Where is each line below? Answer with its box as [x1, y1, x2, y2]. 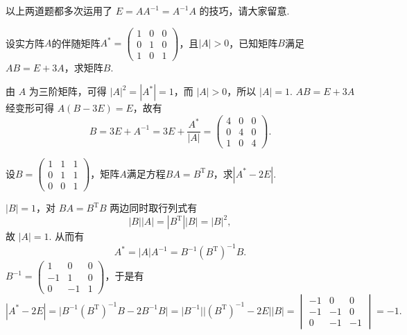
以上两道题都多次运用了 [6, 3, 112, 17]
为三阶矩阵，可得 [28, 84, 107, 98]
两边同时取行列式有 [110, 200, 198, 215]
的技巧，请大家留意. [199, 3, 290, 17]
